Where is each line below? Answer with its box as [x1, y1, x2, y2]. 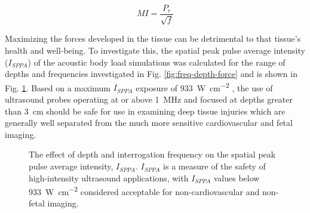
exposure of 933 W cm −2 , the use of [136, 79, 273, 94]
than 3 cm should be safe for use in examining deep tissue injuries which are [5, 104, 286, 117]
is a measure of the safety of [163, 160, 266, 172]
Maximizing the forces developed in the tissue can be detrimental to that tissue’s [5, 32, 301, 45]
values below [213, 171, 260, 184]
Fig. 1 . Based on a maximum [5, 81, 111, 94]
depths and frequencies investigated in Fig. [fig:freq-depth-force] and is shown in [5, 67, 297, 80]
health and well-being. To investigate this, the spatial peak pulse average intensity [5, 44, 305, 57]
